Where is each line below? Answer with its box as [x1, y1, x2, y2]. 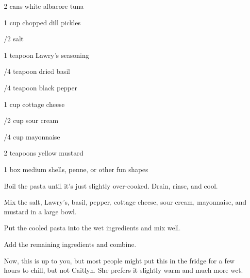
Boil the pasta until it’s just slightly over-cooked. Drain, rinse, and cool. [4, 180, 218, 191]
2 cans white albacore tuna [4, 1, 84, 11]
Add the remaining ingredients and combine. [4, 239, 136, 249]
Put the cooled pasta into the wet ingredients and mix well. [4, 223, 181, 233]
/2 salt [4, 34, 24, 44]
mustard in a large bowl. [4, 206, 77, 216]
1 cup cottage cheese [4, 99, 65, 109]
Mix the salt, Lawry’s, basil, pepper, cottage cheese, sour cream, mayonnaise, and [4, 197, 247, 207]
